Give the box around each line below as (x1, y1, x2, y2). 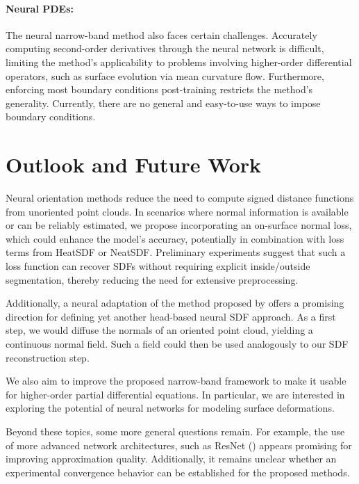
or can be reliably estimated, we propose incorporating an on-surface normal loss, (6, 218, 352, 232)
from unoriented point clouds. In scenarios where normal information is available (6, 204, 349, 218)
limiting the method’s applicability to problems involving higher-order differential (6, 54, 352, 69)
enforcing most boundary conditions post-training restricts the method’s (6, 82, 313, 97)
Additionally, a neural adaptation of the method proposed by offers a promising (6, 296, 344, 310)
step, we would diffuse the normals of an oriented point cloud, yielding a (6, 323, 313, 337)
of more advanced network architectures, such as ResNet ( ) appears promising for (6, 437, 352, 452)
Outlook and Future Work (6, 150, 262, 179)
